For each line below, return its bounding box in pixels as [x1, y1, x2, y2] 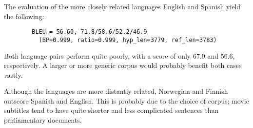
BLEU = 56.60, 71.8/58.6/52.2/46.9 [32, 28, 147, 36]
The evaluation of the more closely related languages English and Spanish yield [4, 1, 241, 11]
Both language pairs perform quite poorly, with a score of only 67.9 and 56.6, [4, 50, 235, 61]
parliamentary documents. [4, 115, 82, 125]
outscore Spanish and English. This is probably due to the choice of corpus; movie [4, 95, 249, 106]
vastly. [4, 69, 23, 80]
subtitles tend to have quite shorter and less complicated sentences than [4, 105, 219, 115]
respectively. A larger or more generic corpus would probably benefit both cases [4, 60, 242, 70]
